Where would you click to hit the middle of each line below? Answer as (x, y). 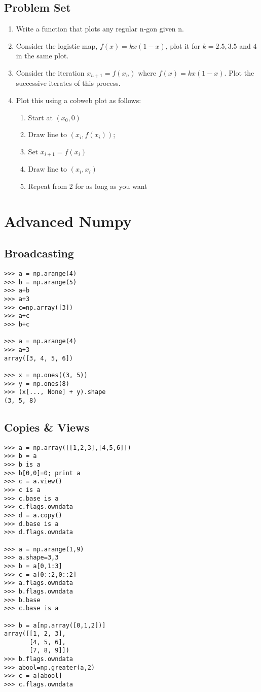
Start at (40, 117)
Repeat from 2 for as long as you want (88, 186)
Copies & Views (47, 427)
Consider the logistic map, (57, 45)
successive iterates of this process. (68, 83)
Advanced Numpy (68, 221)
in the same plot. (42, 56)
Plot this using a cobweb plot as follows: (79, 100)
